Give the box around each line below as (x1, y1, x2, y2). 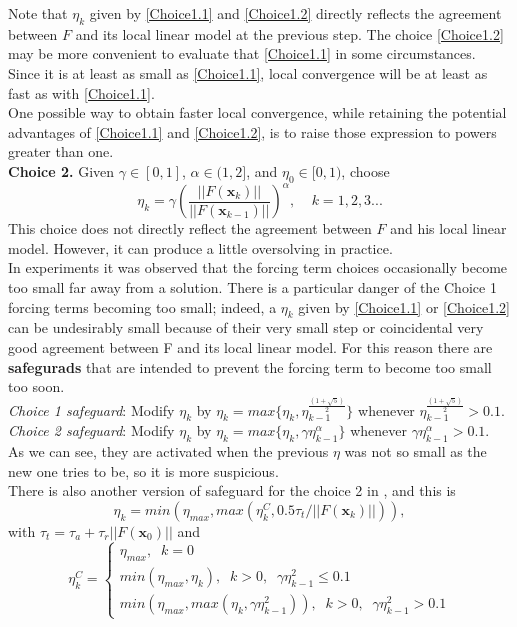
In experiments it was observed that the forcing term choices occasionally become (8, 257, 508, 278)
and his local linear (390, 218, 507, 239)
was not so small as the (344, 441, 487, 462)
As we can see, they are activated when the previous (8, 441, 329, 462)
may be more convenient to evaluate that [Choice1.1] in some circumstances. (8, 43, 476, 64)
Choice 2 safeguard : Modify (8, 420, 175, 441)
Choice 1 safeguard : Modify (8, 399, 175, 420)
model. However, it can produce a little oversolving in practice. (8, 237, 393, 258)
